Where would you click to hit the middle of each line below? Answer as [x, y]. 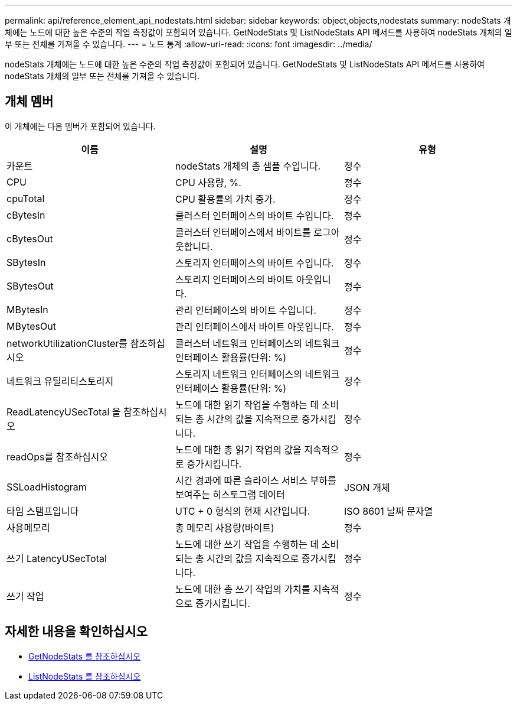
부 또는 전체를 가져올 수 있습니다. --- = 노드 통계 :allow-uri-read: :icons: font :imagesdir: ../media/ [189, 44]
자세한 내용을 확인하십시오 [76, 632]
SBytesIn [26, 262]
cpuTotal [26, 198]
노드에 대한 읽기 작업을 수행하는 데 [247, 405]
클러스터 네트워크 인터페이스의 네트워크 [257, 343]
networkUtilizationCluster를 [67, 343]
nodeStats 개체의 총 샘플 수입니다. [248, 166]
